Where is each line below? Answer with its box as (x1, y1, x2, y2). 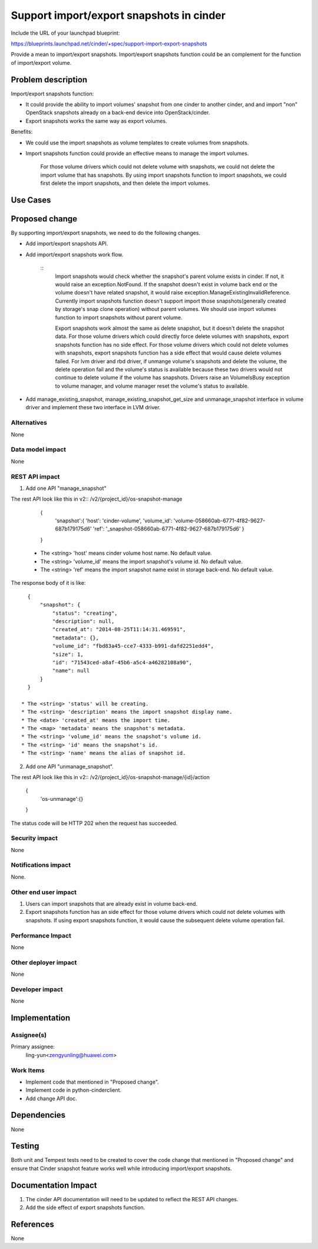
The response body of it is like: (11, 579, 86, 587)
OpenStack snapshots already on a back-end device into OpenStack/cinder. (25, 109, 210, 116)
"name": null (52, 667, 90, 674)
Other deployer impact (11, 958, 77, 966)
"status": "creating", (52, 609, 118, 617)
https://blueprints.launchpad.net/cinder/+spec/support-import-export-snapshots (11, 40, 207, 47)
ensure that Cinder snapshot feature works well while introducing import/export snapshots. (11, 1165, 232, 1172)
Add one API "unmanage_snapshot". (25, 763, 114, 770)
